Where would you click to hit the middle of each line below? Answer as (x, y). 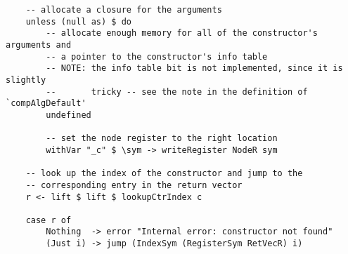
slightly (26, 80)
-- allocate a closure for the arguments (124, 10)
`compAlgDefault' (46, 103)
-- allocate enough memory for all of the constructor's (182, 33)
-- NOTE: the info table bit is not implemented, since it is (194, 68)
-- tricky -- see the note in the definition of (177, 92)
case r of (49, 220)
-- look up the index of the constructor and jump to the (164, 174)
